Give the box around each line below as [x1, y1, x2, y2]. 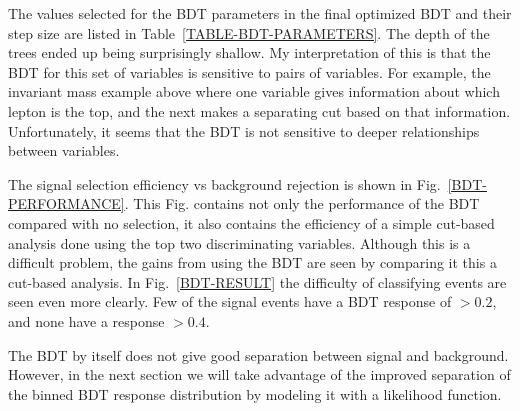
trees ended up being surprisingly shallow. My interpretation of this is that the [8, 42, 491, 63]
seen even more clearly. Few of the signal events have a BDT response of [8, 291, 452, 312]
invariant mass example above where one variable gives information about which [8, 81, 500, 102]
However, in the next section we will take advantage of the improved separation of [8, 364, 511, 385]
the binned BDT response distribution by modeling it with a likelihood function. [8, 383, 502, 404]
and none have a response [8, 310, 165, 331]
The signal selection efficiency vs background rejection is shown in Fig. [8, 173, 441, 194]
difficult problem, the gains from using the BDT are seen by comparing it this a [8, 252, 497, 273]
